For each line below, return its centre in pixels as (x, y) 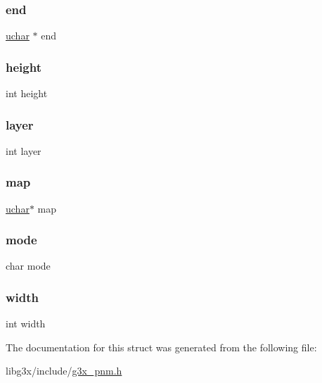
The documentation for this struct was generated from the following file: (161, 347)
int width (26, 324)
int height (27, 93)
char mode (28, 266)
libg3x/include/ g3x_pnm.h (64, 371)
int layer (24, 150)
